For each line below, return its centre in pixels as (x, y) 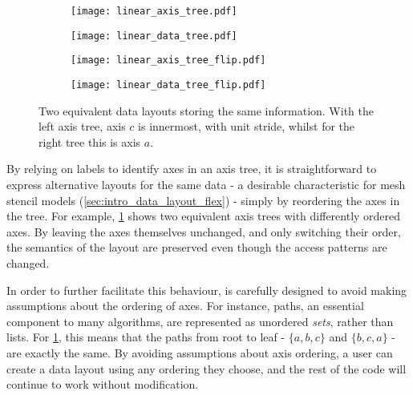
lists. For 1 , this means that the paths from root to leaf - (146, 337)
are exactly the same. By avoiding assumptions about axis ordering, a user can (200, 352)
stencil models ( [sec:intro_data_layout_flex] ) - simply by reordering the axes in (203, 200)
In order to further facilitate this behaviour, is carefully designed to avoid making (207, 290)
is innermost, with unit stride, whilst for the (247, 126)
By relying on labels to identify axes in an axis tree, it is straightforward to (192, 169)
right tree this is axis (90, 141)
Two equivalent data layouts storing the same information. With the (206, 110)
